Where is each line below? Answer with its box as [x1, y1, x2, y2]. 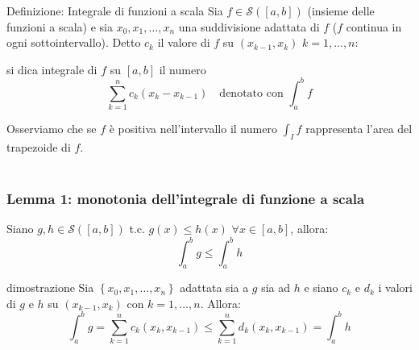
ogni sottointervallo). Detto [6, 34, 141, 51]
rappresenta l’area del [305, 120, 413, 137]
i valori [378, 279, 413, 296]
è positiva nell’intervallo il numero [109, 120, 277, 137]
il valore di [157, 34, 210, 51]
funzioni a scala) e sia [6, 18, 113, 35]
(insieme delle [307, 2, 375, 19]
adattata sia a [180, 279, 249, 296]
